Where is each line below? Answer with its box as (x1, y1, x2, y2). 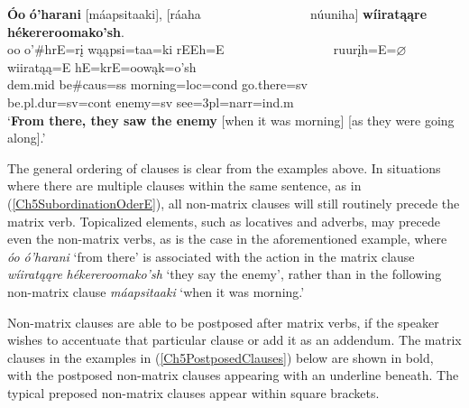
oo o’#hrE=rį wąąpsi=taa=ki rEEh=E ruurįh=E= (7, 40, 397, 59)
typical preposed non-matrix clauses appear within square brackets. (7, 383, 380, 402)
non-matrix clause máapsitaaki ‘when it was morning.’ (7, 282, 305, 301)
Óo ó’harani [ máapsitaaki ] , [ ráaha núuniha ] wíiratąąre (7, 5, 428, 23)
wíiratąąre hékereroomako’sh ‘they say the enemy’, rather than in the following (7, 264, 442, 283)
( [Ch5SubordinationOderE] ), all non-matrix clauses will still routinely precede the (7, 193, 460, 212)
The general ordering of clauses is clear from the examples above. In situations (7, 158, 441, 177)
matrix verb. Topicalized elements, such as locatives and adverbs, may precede (7, 211, 440, 230)
